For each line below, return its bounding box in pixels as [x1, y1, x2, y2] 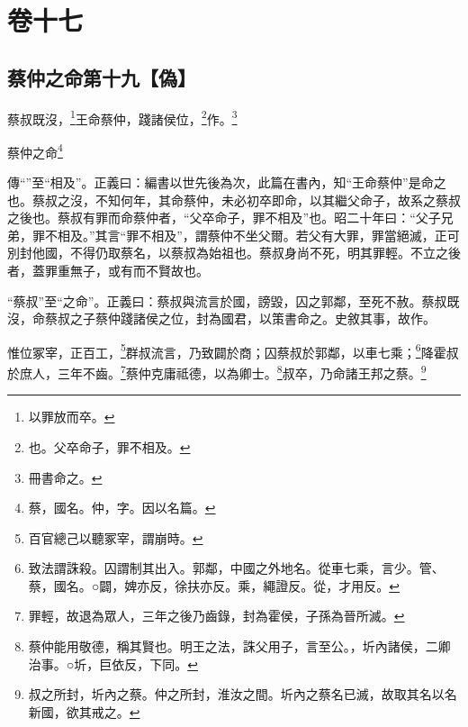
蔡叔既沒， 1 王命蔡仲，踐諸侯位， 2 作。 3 [7, 106, 238, 128]
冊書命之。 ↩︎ [28, 468, 103, 486]
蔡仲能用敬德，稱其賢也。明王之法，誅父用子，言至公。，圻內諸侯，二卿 [28, 637, 451, 656]
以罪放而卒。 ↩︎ [28, 407, 115, 426]
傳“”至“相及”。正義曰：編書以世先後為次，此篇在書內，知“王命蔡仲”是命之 [7, 173, 446, 192]
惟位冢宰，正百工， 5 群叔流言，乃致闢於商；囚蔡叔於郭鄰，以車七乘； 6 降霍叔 [7, 340, 459, 361]
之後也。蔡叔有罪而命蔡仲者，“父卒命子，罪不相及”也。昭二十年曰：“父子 [7, 208, 441, 227]
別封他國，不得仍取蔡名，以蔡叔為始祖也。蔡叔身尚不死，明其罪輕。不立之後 [7, 243, 461, 262]
